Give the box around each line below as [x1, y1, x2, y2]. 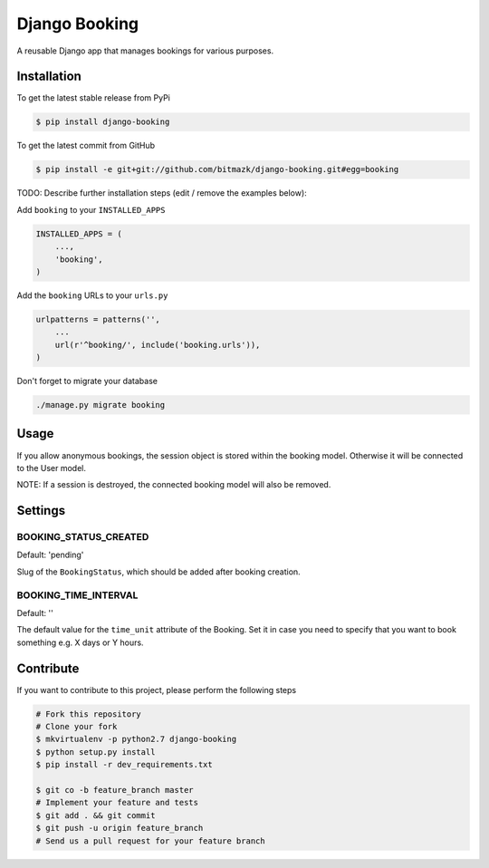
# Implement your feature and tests [35, 797, 199, 808]
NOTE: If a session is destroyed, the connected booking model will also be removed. [16, 479, 331, 490]
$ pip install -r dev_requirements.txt [35, 759, 213, 770]
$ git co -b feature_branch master [35, 785, 194, 796]
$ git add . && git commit [35, 810, 156, 820]
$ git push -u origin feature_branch [35, 823, 204, 834]
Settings [16, 503, 66, 518]
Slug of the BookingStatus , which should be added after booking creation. [16, 566, 301, 577]
